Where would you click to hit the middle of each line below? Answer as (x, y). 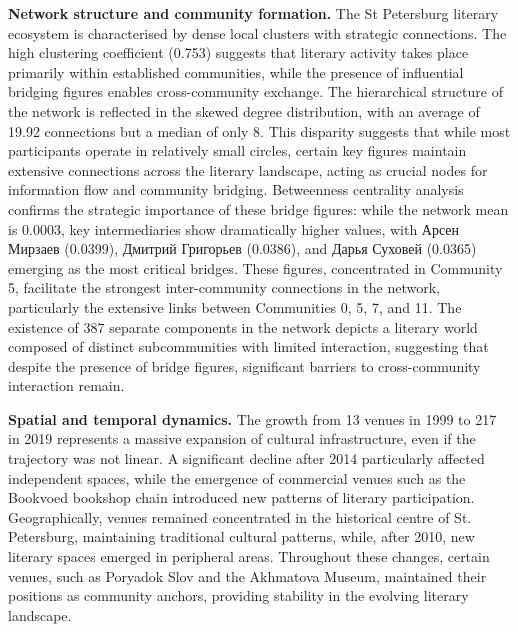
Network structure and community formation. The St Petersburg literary (253, 13)
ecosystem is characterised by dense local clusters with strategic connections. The (257, 32)
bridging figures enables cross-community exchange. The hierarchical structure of (255, 91)
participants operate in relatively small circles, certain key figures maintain (237, 150)
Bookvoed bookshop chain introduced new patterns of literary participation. (241, 497)
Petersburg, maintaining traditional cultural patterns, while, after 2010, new (241, 536)
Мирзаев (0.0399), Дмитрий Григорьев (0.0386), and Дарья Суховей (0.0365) (242, 248)
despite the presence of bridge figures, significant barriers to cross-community (244, 365)
